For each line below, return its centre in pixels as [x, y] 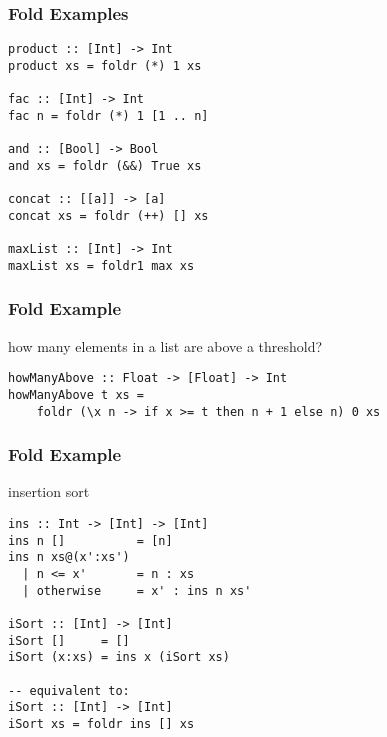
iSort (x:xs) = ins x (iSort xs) [119, 657]
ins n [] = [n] [90, 540]
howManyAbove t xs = [76, 394]
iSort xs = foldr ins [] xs [101, 723]
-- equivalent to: [69, 690]
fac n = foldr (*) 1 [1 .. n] [108, 115]
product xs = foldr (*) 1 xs [105, 65]
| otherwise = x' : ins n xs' [137, 590]
